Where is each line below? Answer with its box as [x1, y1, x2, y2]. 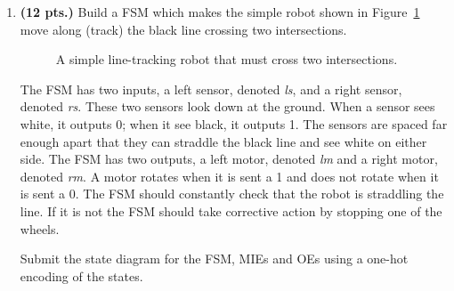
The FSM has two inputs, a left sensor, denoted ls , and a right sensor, [20, 79, 402, 98]
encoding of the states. [20, 266, 143, 285]
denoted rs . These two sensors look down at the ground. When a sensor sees [20, 97, 435, 116]
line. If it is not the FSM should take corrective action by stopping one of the [20, 201, 442, 220]
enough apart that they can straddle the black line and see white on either [20, 132, 427, 150]
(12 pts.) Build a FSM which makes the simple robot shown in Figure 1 [20, 3, 420, 20]
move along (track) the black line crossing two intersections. [20, 20, 347, 38]
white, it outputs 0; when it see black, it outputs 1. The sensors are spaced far [20, 114, 448, 133]
